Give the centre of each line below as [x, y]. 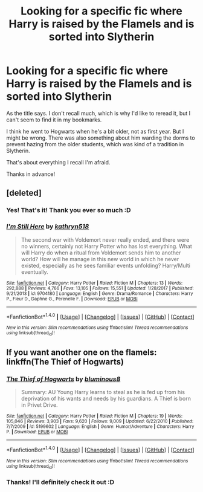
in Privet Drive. [40, 405]
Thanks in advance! [31, 174]
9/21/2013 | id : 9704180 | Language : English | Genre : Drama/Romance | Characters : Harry [100, 293]
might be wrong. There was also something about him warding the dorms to [101, 138]
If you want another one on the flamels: [82, 352]
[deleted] [24, 193]
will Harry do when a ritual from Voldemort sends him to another [101, 253]
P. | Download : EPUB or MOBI [37, 432]
